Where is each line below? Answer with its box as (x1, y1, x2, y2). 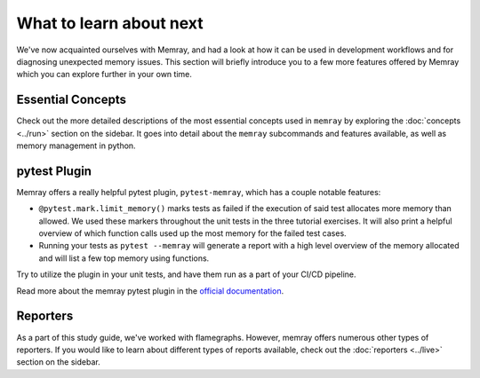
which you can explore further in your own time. (16, 69, 193, 80)
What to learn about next (16, 13, 204, 33)
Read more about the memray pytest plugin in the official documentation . (16, 285, 284, 296)
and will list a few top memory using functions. (38, 253, 210, 264)
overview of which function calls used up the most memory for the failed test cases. (38, 228, 347, 239)
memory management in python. (16, 140, 137, 151)
